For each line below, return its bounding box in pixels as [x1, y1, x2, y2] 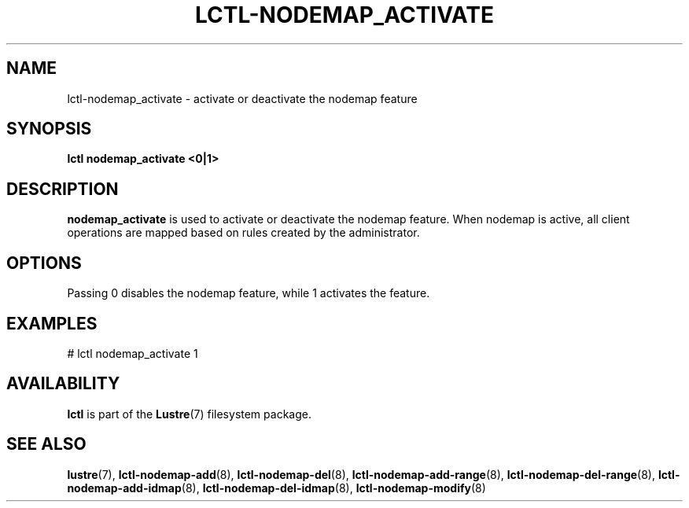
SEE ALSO [6, 434, 87, 455]
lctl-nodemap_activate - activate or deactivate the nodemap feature [67, 91, 418, 105]
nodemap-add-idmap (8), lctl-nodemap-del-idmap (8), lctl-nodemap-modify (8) [67, 480, 486, 495]
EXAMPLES [6, 313, 98, 333]
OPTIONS [6, 252, 82, 273]
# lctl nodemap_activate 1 [67, 346, 198, 360]
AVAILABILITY [6, 374, 120, 394]
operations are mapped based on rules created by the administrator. [67, 226, 420, 240]
